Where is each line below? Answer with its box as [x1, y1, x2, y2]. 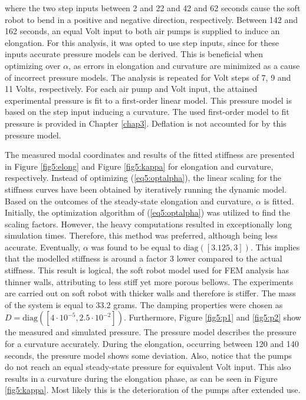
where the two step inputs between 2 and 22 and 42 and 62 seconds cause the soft [5, 2, 301, 14]
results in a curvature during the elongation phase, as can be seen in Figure [5, 372, 278, 384]
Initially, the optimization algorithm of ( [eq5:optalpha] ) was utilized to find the [5, 206, 290, 219]
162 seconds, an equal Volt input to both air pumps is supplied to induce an [5, 25, 280, 37]
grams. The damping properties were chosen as [113, 298, 283, 310]
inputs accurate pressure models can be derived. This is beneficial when [5, 48, 264, 60]
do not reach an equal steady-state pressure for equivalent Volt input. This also [5, 361, 291, 373]
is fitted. [264, 194, 294, 207]
